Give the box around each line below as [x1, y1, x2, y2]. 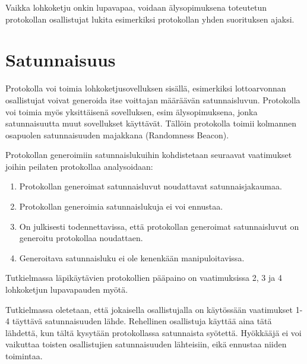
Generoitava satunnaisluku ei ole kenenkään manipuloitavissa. [19, 251, 245, 264]
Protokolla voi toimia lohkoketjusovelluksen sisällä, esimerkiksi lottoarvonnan [5, 82, 286, 94]
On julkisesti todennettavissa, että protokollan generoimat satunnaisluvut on [19, 220, 299, 232]
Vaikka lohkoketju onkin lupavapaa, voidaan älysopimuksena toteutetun [5, 1, 267, 13]
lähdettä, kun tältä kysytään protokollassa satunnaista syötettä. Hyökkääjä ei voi [5, 326, 302, 338]
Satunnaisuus [5, 48, 116, 72]
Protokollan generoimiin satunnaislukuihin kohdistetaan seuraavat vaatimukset [5, 148, 292, 161]
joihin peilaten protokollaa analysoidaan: [5, 160, 153, 172]
